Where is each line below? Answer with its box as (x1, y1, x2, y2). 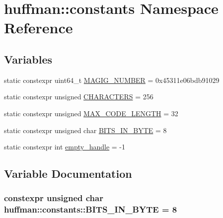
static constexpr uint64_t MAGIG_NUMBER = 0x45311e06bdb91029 (4, 74, 220, 85)
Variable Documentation (4, 166, 132, 181)
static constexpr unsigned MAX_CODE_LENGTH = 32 (4, 108, 178, 118)
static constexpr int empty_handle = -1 (4, 142, 126, 152)
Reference (4, 17, 73, 38)
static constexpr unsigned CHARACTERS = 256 (4, 91, 153, 102)
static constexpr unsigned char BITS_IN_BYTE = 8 (4, 125, 167, 135)
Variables (4, 51, 53, 67)
